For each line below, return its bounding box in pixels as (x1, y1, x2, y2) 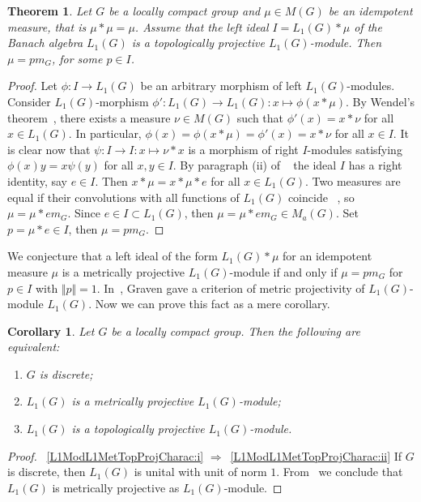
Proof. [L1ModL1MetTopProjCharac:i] (7, 447, 204, 464)
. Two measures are (305, 172, 401, 189)
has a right (348, 157, 402, 174)
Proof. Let (7, 77, 57, 94)
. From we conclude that (276, 463, 403, 480)
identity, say (7, 172, 67, 189)
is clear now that (7, 140, 91, 157)
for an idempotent (283, 247, 372, 264)
